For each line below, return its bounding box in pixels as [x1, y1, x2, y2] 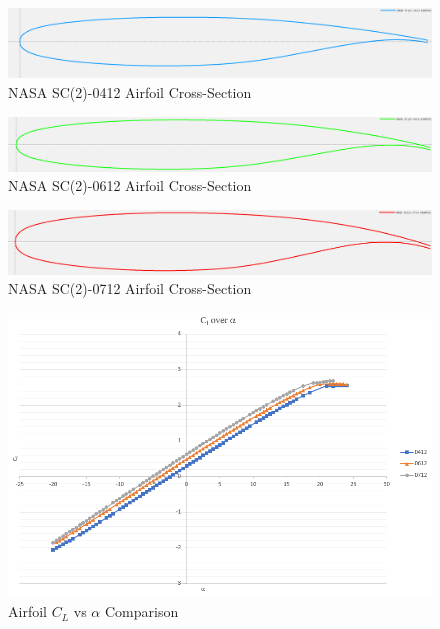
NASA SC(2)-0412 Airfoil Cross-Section [8, 82, 252, 103]
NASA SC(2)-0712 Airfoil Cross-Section [8, 278, 252, 299]
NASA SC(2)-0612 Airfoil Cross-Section [8, 175, 252, 196]
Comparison [104, 601, 179, 622]
